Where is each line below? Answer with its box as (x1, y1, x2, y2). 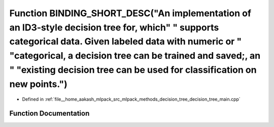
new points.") (9, 78, 68, 90)
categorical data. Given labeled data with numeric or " (9, 36, 242, 48)
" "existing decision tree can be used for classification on (9, 64, 257, 75)
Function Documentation (9, 109, 90, 118)
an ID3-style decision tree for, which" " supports (9, 22, 219, 33)
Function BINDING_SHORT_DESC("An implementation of (9, 8, 251, 19)
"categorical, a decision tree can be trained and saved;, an (9, 50, 261, 62)
